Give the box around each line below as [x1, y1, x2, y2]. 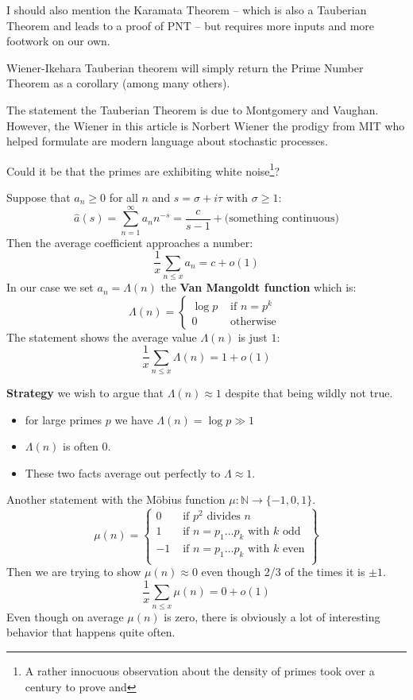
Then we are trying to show [6, 563, 141, 580]
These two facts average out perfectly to [25, 464, 221, 481]
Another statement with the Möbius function [6, 491, 226, 508]
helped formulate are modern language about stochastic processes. [6, 133, 328, 149]
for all [109, 189, 138, 205]
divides [206, 511, 241, 523]
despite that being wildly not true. [225, 385, 393, 401]
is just [237, 328, 268, 345]
